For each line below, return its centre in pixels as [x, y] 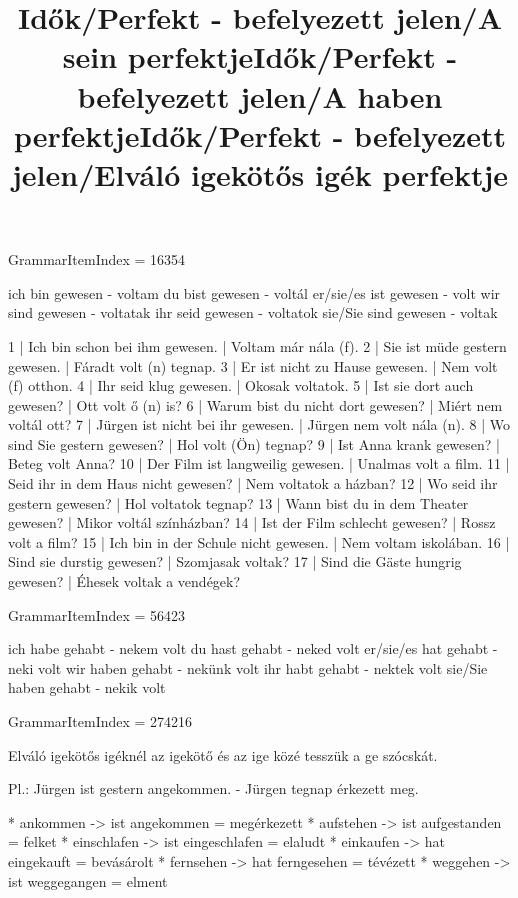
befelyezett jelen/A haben [260, 95]
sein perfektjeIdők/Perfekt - [260, 56]
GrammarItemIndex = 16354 [97, 259]
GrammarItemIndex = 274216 [100, 721]
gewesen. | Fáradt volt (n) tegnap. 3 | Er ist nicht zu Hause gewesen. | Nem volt [253, 365]
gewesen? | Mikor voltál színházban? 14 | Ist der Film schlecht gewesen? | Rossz [252, 522]
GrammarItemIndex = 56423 [97, 614]
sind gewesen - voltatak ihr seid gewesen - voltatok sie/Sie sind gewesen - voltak [253, 312]
